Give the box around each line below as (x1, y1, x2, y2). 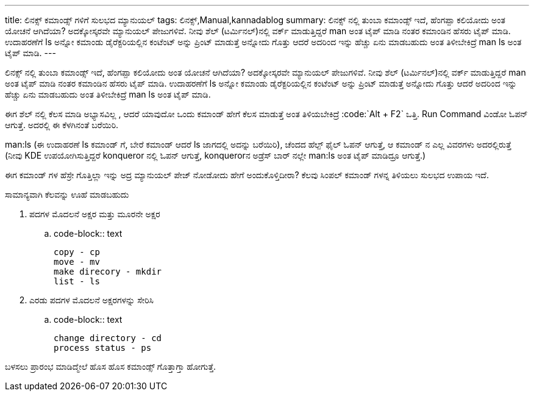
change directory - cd (54, 333, 162, 343)
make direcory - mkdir (54, 267, 162, 276)
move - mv (54, 257, 100, 267)
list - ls (54, 276, 100, 286)
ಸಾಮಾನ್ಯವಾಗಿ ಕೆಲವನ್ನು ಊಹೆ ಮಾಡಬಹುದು (5, 189, 129, 200)
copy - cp (54, 247, 100, 257)
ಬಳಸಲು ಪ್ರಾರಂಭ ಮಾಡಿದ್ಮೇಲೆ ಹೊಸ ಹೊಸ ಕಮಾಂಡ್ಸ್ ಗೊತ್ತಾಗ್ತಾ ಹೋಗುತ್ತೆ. (5, 361, 216, 372)
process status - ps (54, 343, 152, 353)
